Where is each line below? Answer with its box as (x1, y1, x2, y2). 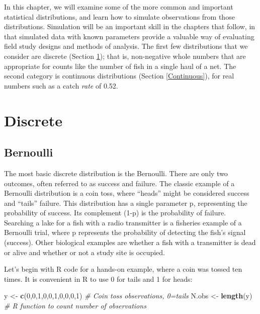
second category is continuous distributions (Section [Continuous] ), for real (4, 70, 234, 81)
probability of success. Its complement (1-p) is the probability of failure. (4, 207, 226, 218)
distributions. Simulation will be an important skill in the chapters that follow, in (4, 21, 255, 32)
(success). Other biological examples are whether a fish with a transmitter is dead (4, 237, 256, 248)
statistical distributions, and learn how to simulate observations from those (4, 11, 235, 22)
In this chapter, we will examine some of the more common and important (4, 2, 233, 12)
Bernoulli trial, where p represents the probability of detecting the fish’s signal (4, 227, 246, 238)
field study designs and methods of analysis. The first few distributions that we (4, 41, 248, 51)
